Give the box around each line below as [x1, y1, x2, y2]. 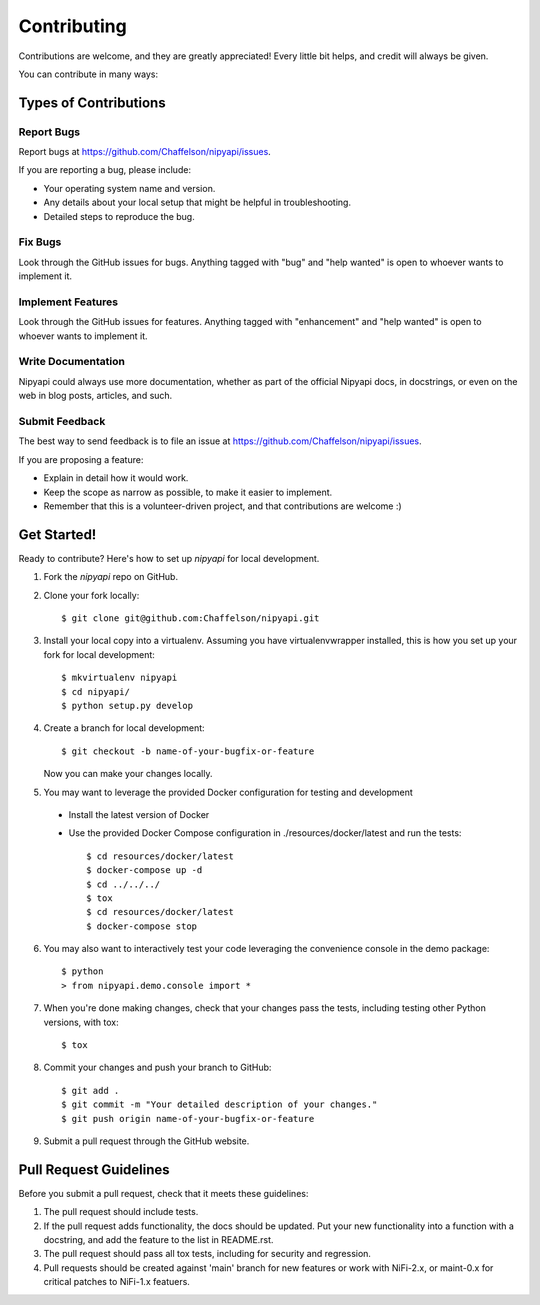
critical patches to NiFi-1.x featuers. [43, 1276, 190, 1288]
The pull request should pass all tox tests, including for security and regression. [43, 1248, 372, 1260]
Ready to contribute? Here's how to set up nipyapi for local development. [18, 552, 320, 564]
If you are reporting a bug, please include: [18, 164, 192, 176]
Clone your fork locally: [43, 589, 140, 601]
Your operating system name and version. [43, 182, 216, 194]
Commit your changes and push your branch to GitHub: [43, 1061, 272, 1074]
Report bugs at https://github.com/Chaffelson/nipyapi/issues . [18, 146, 272, 158]
